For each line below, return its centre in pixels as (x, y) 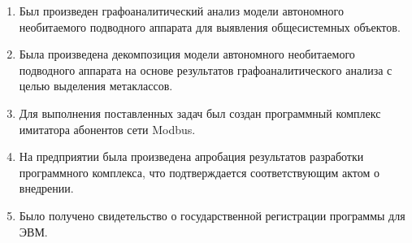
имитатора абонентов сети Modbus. (107, 129)
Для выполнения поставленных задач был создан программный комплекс (200, 113)
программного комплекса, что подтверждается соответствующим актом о (199, 172)
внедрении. (46, 188)
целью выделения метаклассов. (96, 86)
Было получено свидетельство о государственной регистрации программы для (212, 215)
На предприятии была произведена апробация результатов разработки (191, 156)
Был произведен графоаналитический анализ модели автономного (181, 11)
